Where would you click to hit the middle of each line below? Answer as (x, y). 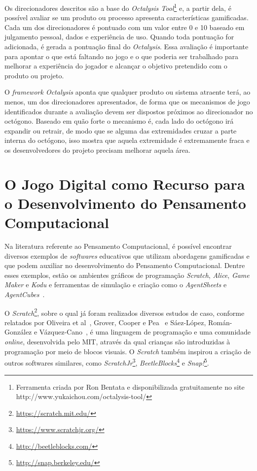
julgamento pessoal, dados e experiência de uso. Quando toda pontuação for (119, 37)
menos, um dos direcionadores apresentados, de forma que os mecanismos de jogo (127, 101)
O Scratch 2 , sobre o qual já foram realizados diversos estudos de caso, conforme (125, 312)
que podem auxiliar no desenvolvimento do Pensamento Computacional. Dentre (125, 265)
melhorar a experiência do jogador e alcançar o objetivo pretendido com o (116, 66)
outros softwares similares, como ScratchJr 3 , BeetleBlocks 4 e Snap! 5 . (107, 362)
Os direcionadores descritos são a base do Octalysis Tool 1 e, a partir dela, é (118, 7)
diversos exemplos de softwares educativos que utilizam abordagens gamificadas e (127, 255)
